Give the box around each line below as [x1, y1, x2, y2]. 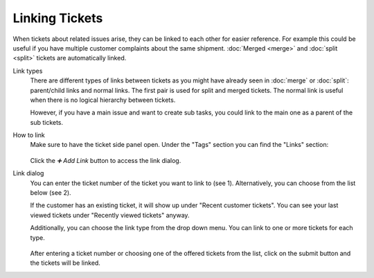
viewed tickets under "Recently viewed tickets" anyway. [30, 211, 190, 219]
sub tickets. [30, 118, 64, 126]
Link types [12, 67, 43, 75]
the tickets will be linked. [30, 259, 100, 267]
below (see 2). [30, 189, 72, 197]
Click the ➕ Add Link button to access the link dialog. [30, 156, 181, 164]
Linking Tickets [12, 10, 103, 26]
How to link [12, 131, 45, 139]
